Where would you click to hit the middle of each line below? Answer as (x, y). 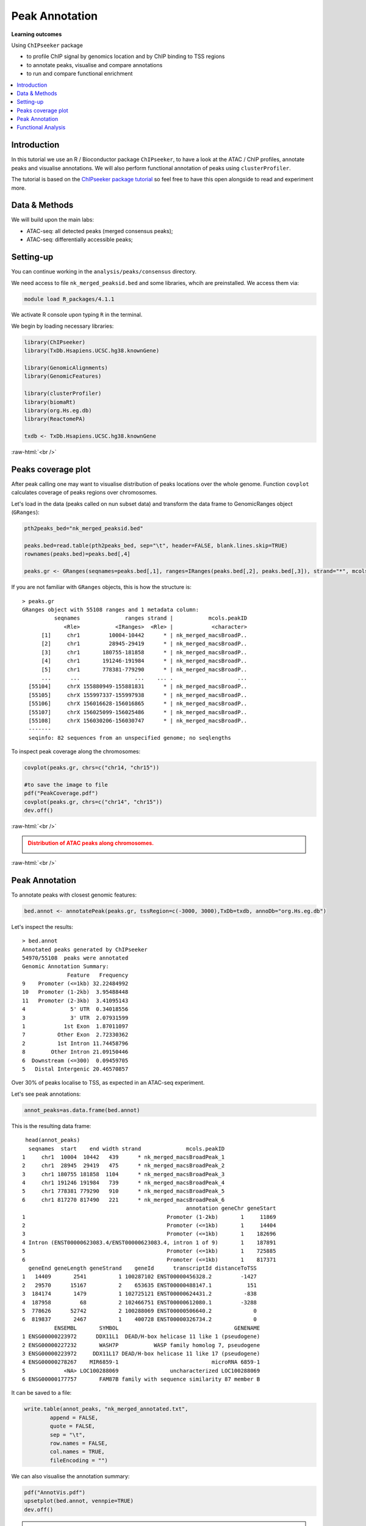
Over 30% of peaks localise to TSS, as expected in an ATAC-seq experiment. (108, 1083)
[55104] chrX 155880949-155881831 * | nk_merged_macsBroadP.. (138, 686)
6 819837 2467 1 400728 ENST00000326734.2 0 (140, 1319)
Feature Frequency (98, 975)
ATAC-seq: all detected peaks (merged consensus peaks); (100, 231)
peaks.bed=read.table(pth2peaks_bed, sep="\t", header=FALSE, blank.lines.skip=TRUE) (156, 545)
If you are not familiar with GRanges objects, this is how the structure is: (101, 587)
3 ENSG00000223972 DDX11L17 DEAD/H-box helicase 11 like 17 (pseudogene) (141, 1353)
